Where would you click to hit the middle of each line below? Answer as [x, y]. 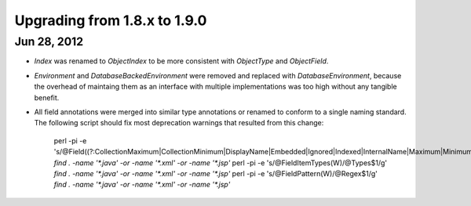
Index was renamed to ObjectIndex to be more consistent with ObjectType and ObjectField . [181, 61]
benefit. [47, 97]
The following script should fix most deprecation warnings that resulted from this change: [179, 123]
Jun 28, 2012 [49, 42]
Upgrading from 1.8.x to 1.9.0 [111, 20]
